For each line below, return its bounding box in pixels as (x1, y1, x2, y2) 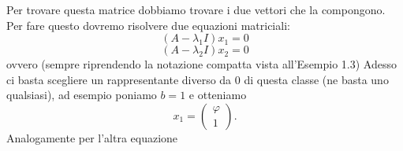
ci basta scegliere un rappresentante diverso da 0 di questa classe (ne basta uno (6, 71, 389, 87)
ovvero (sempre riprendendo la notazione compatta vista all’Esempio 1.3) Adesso (6, 56, 397, 72)
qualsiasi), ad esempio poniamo (6, 87, 157, 103)
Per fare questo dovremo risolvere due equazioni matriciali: (6, 17, 290, 33)
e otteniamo (188, 87, 247, 103)
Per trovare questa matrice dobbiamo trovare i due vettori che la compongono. (6, 2, 386, 17)
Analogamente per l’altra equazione (6, 129, 178, 145)
